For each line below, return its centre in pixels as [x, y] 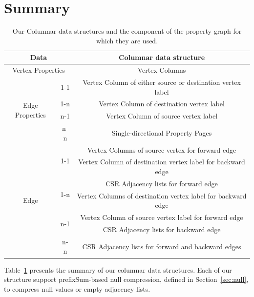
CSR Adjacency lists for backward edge [162, 229]
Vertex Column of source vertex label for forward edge [162, 217]
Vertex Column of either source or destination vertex [162, 82]
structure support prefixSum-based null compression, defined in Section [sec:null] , [126, 279]
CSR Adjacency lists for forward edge [162, 183]
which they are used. [127, 40]
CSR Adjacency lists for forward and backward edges [162, 246]
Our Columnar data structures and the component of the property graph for [127, 31]
